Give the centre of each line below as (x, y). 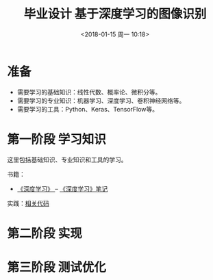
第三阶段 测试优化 (57, 267)
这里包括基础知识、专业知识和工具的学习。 (67, 160)
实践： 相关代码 (28, 203)
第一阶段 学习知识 (57, 139)
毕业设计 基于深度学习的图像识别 (115, 14)
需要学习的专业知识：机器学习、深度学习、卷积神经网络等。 (101, 101)
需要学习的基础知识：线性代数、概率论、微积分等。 (89, 92)
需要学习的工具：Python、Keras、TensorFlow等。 (88, 109)
